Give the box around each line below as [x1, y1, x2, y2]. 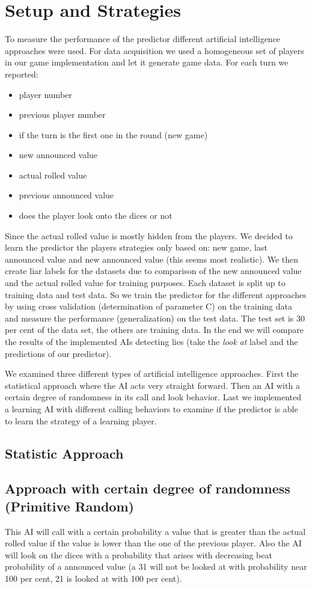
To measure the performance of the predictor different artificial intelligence [5, 32, 281, 45]
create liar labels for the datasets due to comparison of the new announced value [5, 264, 302, 277]
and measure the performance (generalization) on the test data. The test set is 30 [5, 311, 305, 324]
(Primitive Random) [5, 496, 134, 515]
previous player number [19, 108, 106, 121]
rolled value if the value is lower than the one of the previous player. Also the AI [5, 537, 302, 549]
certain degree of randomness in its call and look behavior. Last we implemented [5, 391, 301, 403]
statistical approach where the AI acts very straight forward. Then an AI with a [5, 379, 300, 391]
